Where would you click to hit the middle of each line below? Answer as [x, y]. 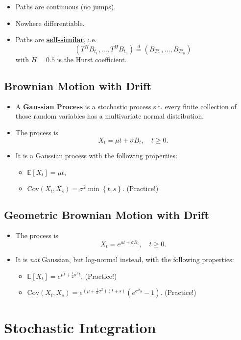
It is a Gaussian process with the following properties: [96, 156]
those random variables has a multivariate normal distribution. [110, 116]
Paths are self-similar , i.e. [56, 39]
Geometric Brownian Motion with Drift [107, 215]
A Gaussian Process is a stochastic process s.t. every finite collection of [126, 106]
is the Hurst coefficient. [92, 59]
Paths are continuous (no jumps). [66, 6]
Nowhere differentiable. [50, 23]
